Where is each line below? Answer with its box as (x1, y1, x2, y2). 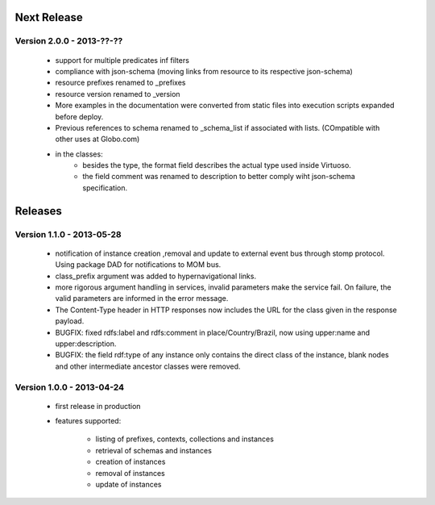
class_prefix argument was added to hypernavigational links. (55, 271, 257, 281)
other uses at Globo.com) (55, 134, 140, 144)
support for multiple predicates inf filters (55, 55, 189, 65)
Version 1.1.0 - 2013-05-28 (14, 228, 122, 240)
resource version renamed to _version (55, 89, 180, 98)
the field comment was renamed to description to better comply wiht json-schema (82, 172, 356, 182)
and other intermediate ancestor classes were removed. (55, 361, 241, 371)
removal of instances (95, 468, 165, 478)
